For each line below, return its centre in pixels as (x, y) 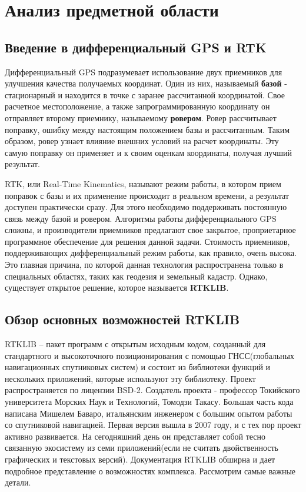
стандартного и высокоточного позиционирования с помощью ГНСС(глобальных (150, 355)
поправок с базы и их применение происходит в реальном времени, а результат (147, 195)
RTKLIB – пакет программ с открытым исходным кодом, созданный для (135, 344)
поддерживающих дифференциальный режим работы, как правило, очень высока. (151, 253)
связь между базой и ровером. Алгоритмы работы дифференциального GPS (141, 218)
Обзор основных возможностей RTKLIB (122, 319)
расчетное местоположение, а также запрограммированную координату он (137, 106)
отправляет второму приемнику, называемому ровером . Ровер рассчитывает (141, 117)
